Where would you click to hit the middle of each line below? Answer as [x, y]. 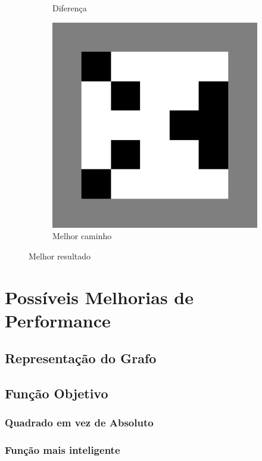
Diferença [70, 8]
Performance [58, 320]
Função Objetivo [57, 393]
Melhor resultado [60, 256]
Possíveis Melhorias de [99, 297]
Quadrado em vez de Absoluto [79, 423]
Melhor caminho [82, 236]
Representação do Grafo [81, 358]
